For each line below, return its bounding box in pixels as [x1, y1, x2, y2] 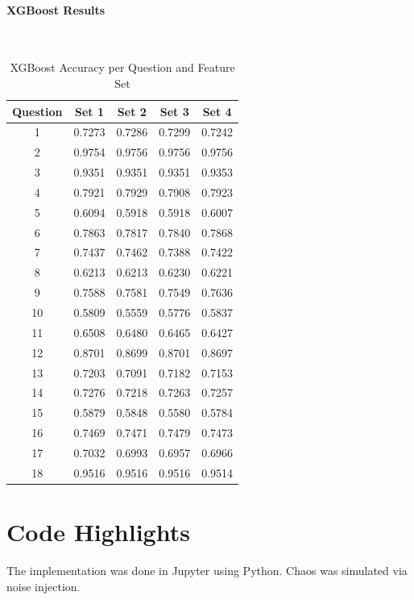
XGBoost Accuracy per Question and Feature [10, 59, 235, 76]
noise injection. [6, 577, 81, 594]
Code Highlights [6, 515, 190, 548]
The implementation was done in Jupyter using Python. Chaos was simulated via [6, 561, 408, 578]
